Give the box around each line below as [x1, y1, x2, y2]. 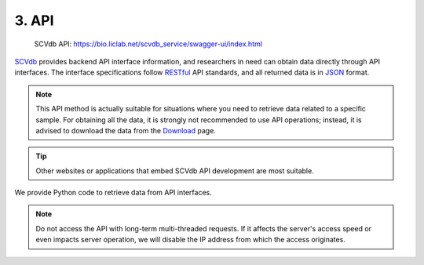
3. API [14, 12, 54, 29]
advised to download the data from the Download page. [35, 125, 216, 135]
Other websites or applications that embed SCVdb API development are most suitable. [35, 165, 314, 176]
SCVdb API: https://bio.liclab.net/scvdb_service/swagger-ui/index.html [34, 39, 263, 49]
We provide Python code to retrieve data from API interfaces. [14, 188, 212, 198]
